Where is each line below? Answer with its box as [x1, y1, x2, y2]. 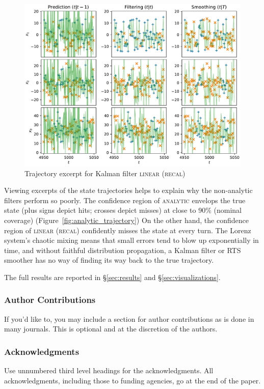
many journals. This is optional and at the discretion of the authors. [4, 323, 218, 334]
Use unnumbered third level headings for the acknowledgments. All [4, 365, 214, 376]
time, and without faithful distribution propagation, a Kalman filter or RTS [4, 244, 241, 255]
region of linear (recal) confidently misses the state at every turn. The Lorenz [4, 225, 251, 235]
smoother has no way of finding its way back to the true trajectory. [4, 255, 214, 265]
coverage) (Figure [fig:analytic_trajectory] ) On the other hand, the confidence [4, 214, 249, 225]
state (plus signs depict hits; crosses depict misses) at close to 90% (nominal [4, 205, 242, 215]
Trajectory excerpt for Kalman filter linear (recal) [24, 168, 186, 178]
